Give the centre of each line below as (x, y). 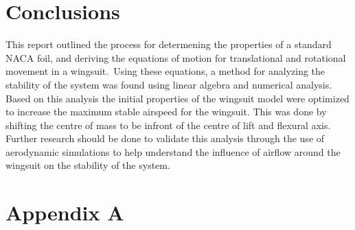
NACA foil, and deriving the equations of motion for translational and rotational (176, 57)
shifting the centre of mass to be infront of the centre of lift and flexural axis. (168, 125)
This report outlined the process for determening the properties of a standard (169, 44)
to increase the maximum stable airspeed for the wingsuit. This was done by (166, 112)
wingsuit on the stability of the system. (88, 165)
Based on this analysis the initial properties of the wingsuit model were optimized (177, 98)
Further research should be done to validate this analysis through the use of (165, 138)
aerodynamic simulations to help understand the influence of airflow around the (173, 151)
